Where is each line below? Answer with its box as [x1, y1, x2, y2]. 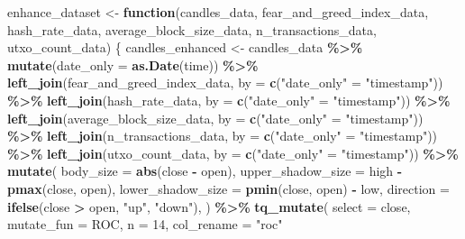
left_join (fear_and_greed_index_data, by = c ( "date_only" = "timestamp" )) [7, 73, 443, 92]
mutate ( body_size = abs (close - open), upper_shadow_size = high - [7, 161, 403, 180]
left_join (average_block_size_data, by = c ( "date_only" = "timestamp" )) [7, 108, 424, 127]
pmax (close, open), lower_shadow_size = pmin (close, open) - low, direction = [7, 179, 450, 198]
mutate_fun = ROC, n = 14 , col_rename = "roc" [7, 215, 283, 234]
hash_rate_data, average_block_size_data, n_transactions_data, [7, 20, 377, 39]
